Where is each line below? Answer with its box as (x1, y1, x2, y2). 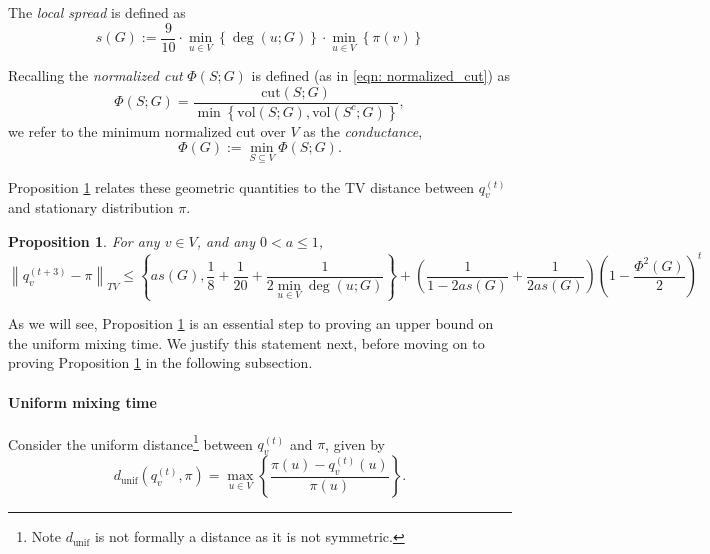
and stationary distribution (8, 197, 174, 218)
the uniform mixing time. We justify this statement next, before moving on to (8, 332, 485, 353)
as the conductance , (303, 120, 423, 141)
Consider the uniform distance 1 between (8, 430, 253, 454)
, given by (325, 433, 386, 454)
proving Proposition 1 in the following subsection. (8, 352, 313, 373)
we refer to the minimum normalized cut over (8, 120, 286, 141)
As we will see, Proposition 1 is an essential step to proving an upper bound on (8, 313, 494, 334)
